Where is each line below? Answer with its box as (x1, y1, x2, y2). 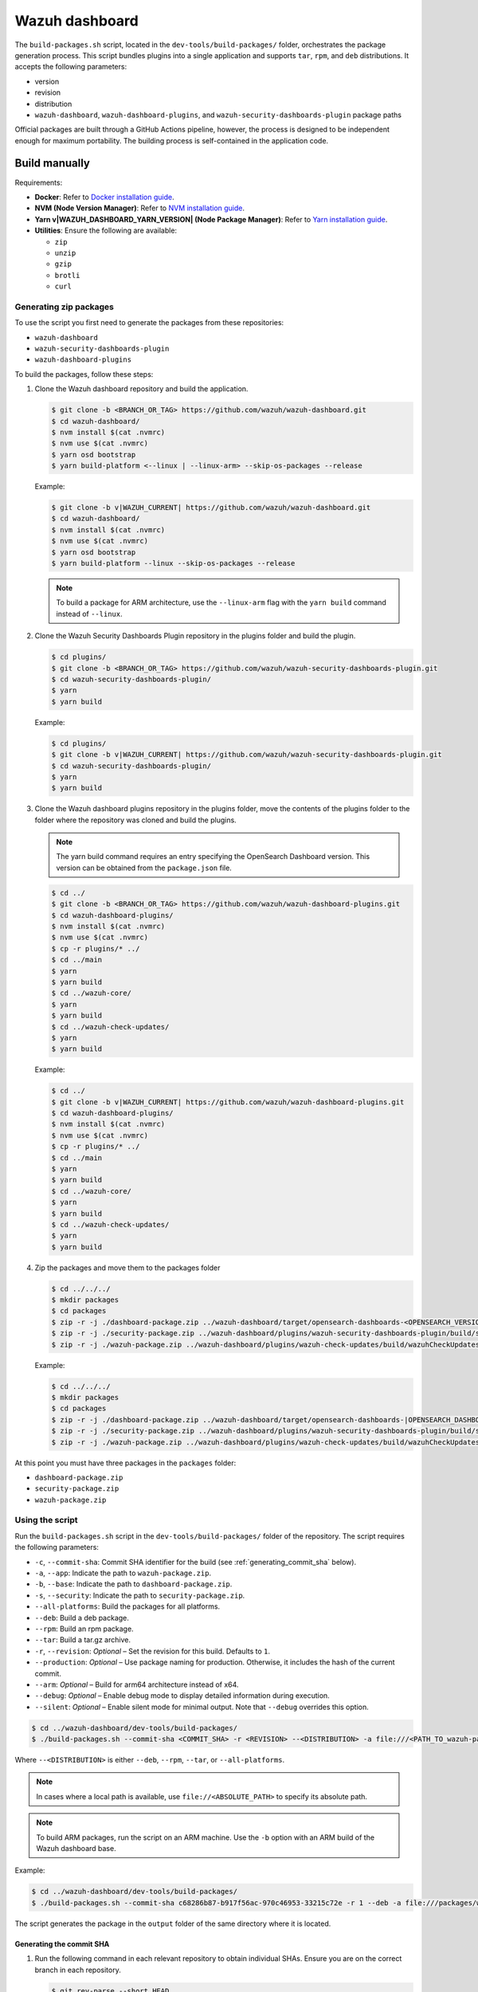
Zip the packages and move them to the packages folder (34, 1263, 221, 1272)
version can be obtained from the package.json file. (56, 863, 233, 872)
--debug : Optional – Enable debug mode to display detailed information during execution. (34, 1691, 330, 1700)
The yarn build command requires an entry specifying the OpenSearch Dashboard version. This (56, 852, 370, 861)
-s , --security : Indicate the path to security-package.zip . (34, 1590, 245, 1600)
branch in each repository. (34, 1965, 121, 1974)
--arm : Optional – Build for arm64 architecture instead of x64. (34, 1680, 239, 1689)
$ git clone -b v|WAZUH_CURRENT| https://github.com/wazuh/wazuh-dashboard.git (51, 503, 371, 512)
